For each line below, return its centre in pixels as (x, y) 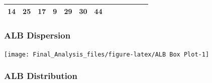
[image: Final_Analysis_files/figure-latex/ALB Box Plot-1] (107, 54)
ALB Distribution (41, 76)
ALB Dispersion (37, 35)
